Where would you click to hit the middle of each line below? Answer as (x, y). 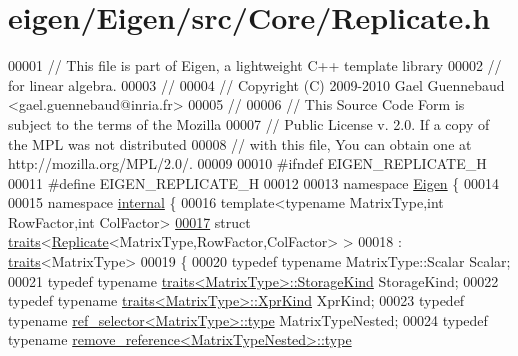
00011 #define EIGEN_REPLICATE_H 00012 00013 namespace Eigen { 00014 (253, 182)
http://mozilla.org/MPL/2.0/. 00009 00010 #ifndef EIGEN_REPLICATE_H (247, 163)
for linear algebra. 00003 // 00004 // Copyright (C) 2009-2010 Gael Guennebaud (256, 84)
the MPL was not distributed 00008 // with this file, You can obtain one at (240, 143)
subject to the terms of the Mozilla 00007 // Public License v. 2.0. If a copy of (249, 123)
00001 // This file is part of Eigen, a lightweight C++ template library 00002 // (255, 65)
